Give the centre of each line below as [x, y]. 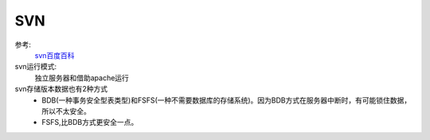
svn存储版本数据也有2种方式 [61, 89]
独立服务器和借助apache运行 [82, 78]
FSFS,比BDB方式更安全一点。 [90, 122]
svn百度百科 [55, 55]
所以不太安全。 [66, 111]
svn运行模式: [36, 67]
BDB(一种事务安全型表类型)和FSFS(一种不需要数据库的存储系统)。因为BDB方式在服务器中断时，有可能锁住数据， [227, 100]
